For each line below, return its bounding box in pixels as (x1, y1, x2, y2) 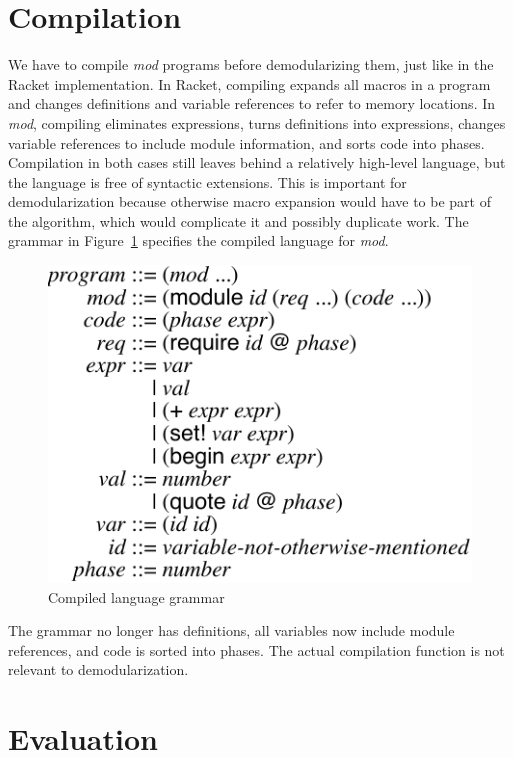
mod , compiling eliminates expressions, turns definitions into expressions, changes (8, 112, 506, 133)
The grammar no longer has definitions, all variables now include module (8, 620, 455, 641)
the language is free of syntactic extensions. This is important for (8, 171, 407, 192)
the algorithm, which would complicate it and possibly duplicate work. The (8, 210, 469, 231)
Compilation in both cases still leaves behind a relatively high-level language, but (8, 152, 506, 173)
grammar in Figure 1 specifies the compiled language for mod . (8, 230, 389, 251)
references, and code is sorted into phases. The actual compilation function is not (8, 639, 505, 660)
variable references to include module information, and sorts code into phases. (8, 132, 485, 153)
